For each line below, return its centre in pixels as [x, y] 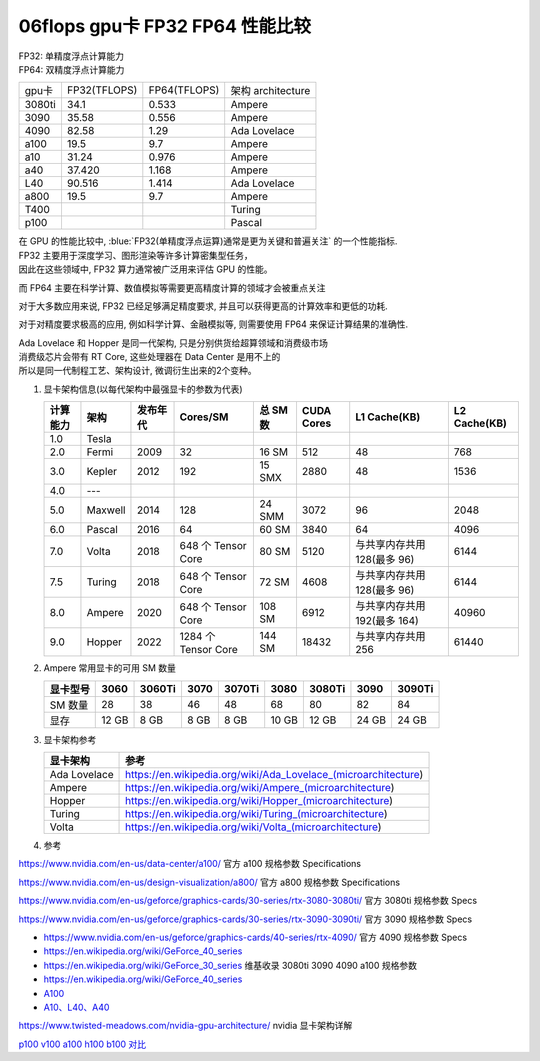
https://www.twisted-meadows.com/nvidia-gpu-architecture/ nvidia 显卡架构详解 [185, 1026]
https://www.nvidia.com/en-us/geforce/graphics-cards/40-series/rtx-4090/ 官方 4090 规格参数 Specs [255, 937]
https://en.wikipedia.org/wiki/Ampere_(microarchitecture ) [260, 788]
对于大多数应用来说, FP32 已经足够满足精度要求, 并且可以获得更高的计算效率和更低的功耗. [203, 306]
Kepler [102, 472]
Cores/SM [204, 417]
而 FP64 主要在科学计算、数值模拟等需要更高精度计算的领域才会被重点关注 [172, 287]
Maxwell [106, 510]
